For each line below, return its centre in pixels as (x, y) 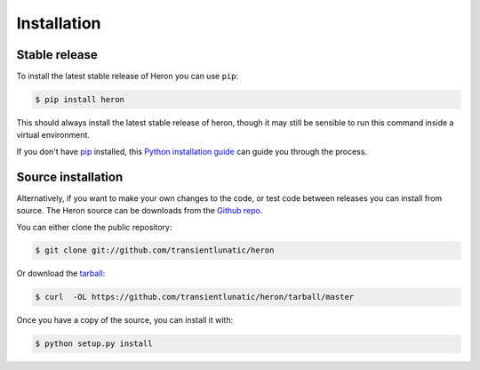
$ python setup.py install (94, 344)
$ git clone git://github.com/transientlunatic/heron (155, 250)
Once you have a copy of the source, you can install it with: (125, 320)
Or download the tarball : (61, 273)
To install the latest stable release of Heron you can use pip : (128, 76)
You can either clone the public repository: (94, 227)
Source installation (70, 177)
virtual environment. (53, 135)
